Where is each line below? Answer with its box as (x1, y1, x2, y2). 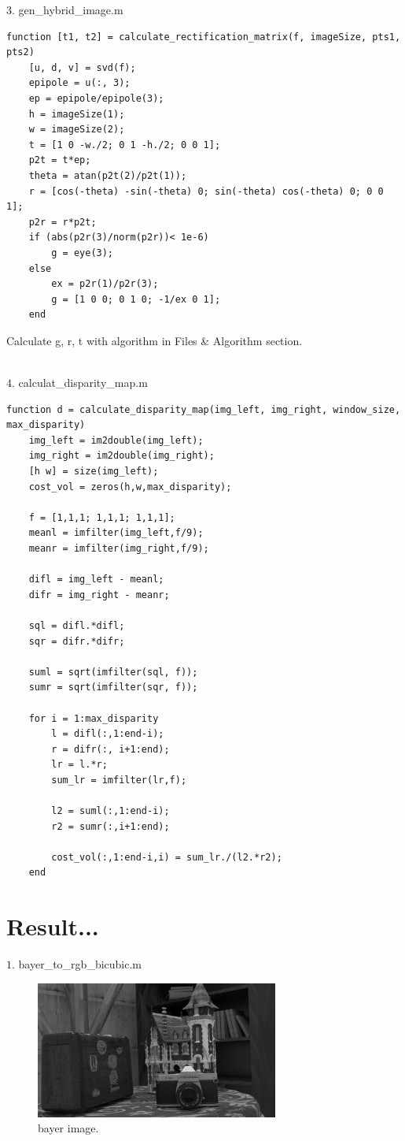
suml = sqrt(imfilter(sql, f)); (28, 666, 198, 678)
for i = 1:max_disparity (28, 712, 159, 724)
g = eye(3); (51, 247, 114, 258)
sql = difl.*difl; (28, 619, 125, 631)
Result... (6, 910, 99, 942)
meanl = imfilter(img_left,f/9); (28, 527, 204, 539)
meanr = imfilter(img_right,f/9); (28, 543, 209, 554)
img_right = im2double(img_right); (28, 450, 215, 462)
